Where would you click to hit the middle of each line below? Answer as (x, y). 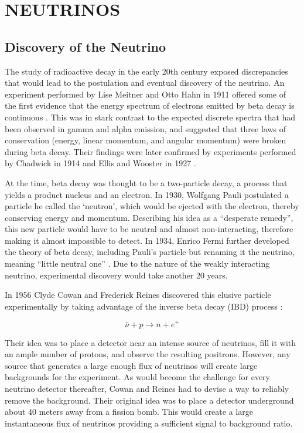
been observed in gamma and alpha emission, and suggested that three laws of (146, 128)
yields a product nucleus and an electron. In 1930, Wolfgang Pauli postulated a (147, 194)
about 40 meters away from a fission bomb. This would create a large (129, 412)
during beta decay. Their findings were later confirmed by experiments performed (151, 151)
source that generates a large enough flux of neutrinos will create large (131, 365)
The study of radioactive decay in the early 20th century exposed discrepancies (146, 71)
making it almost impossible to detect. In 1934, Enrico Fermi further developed (147, 240)
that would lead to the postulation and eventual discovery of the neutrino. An (145, 83)
